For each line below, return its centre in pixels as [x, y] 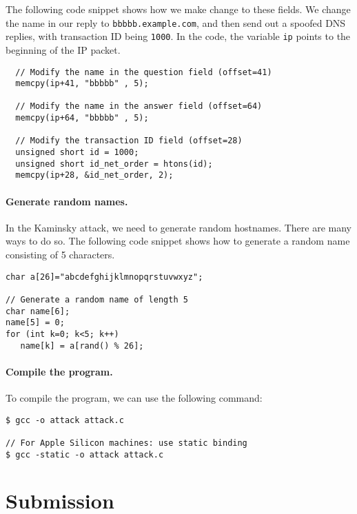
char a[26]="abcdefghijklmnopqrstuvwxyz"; [104, 277]
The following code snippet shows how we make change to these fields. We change [178, 9]
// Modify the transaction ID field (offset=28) [129, 141]
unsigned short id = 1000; [77, 153]
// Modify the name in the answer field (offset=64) [139, 106]
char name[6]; [38, 311]
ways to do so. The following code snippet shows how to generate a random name [178, 241]
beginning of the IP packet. [63, 49]
